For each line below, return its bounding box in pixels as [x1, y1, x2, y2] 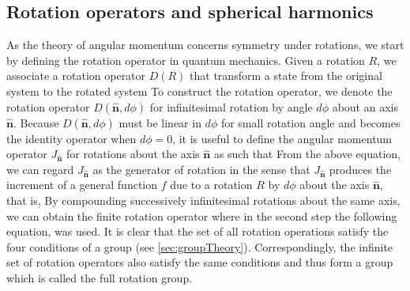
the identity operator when [6, 130, 137, 146]
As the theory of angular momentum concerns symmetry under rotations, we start [6, 36, 404, 53]
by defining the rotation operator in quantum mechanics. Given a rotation [6, 51, 365, 68]
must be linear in [118, 114, 201, 130]
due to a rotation [170, 176, 253, 193]
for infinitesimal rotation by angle [149, 98, 313, 115]
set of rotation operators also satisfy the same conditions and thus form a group [6, 254, 393, 270]
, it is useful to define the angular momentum [172, 130, 393, 146]
